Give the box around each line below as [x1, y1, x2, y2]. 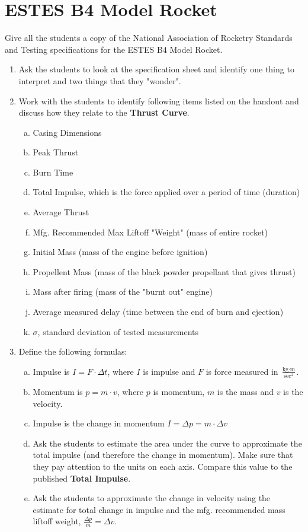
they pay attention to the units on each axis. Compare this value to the [33, 460, 293, 472]
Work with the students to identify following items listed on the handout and [18, 94, 299, 107]
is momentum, [153, 385, 205, 397]
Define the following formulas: [18, 345, 127, 358]
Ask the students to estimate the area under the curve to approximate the [33, 437, 302, 449]
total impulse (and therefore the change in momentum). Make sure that [33, 448, 293, 461]
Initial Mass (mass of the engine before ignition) [33, 246, 208, 258]
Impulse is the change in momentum [33, 417, 165, 429]
